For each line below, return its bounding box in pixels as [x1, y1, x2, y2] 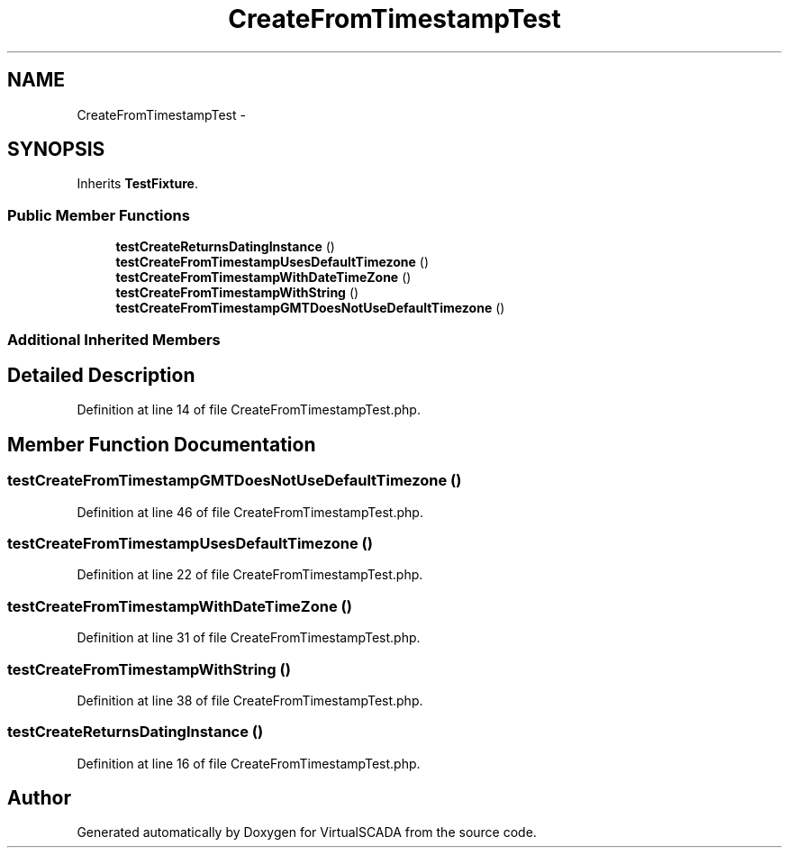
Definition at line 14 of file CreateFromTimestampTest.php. [77, 402, 421, 418]
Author [7, 787, 71, 810]
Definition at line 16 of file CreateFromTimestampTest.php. [77, 755, 421, 771]
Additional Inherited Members [7, 330, 221, 349]
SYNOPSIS [7, 138, 105, 161]
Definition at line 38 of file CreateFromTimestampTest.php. [77, 692, 423, 708]
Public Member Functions [7, 205, 190, 224]
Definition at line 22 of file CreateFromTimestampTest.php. [77, 567, 423, 583]
